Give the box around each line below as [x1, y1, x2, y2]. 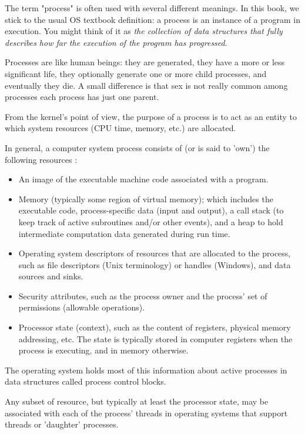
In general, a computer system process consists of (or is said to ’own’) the [5, 141, 270, 153]
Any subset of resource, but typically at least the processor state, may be [5, 395, 269, 408]
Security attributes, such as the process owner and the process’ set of [18, 289, 267, 302]
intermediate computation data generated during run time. [18, 227, 230, 239]
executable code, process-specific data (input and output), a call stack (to [18, 204, 284, 216]
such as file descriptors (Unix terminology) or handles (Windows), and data [18, 258, 291, 271]
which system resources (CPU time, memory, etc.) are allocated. [5, 122, 236, 134]
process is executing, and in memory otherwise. [18, 344, 189, 356]
